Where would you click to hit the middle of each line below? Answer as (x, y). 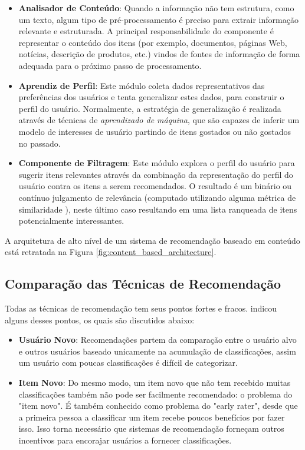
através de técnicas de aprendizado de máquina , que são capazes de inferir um (159, 120)
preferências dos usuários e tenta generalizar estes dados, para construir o (151, 97)
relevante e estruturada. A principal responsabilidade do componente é (146, 31)
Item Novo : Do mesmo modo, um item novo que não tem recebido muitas (155, 383)
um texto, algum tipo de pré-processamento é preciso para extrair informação (158, 19)
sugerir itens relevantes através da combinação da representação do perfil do (156, 174)
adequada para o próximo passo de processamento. (110, 65)
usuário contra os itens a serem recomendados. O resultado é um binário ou (155, 186)
